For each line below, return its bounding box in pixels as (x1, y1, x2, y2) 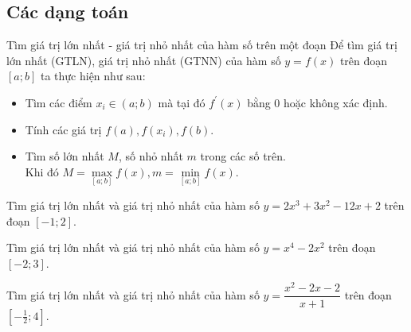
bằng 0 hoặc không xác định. (247, 94, 388, 110)
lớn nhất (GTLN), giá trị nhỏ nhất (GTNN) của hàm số (6, 52, 281, 68)
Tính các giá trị (25, 121, 102, 137)
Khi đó (25, 163, 59, 180)
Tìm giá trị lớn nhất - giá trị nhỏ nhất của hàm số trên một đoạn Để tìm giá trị (6, 37, 397, 53)
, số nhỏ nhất (118, 148, 183, 164)
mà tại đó (158, 94, 205, 110)
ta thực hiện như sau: (40, 68, 146, 84)
